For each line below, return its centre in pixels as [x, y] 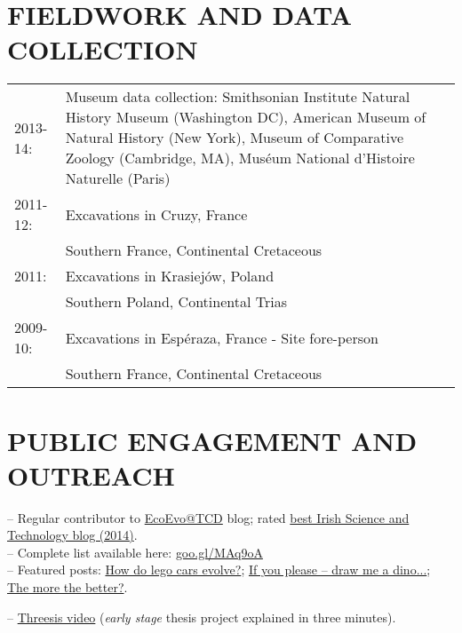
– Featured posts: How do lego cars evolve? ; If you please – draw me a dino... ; [219, 570]
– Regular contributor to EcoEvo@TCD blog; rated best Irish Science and [208, 517]
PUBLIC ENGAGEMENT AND [212, 440]
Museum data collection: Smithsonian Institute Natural [238, 97]
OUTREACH [91, 475]
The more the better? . [68, 587]
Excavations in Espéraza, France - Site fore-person [222, 337]
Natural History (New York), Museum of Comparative [234, 138]
